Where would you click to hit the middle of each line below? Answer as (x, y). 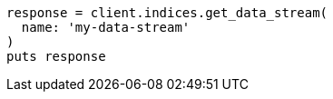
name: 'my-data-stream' (106, 27)
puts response (56, 56)
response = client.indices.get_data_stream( (167, 13)
